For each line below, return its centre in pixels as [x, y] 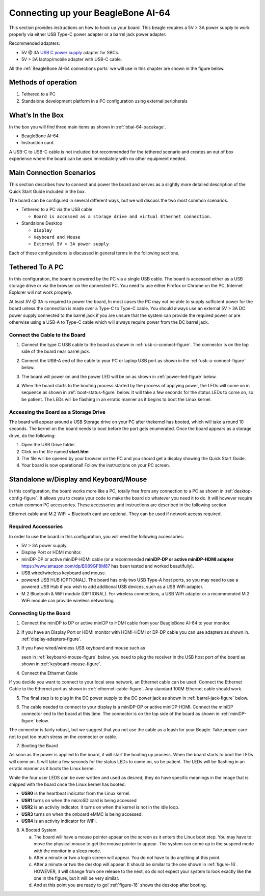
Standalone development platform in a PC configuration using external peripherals [105, 101]
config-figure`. [24, 498]
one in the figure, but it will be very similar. [77, 878]
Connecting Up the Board [40, 613]
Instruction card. [38, 143]
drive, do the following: [32, 435]
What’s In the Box [36, 115]
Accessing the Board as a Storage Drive [57, 412]
